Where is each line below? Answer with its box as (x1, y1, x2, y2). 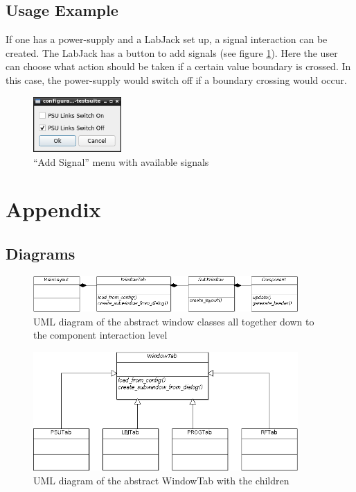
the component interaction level (33, 328, 168, 342)
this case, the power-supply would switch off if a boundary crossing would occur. (6, 72, 347, 87)
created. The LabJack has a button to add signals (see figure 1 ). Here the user (6, 45, 338, 60)
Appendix (6, 195, 101, 223)
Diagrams (6, 243, 75, 264)
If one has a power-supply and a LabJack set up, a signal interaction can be (6, 32, 328, 46)
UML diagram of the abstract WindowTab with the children (33, 473, 290, 487)
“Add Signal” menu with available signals (33, 154, 209, 169)
